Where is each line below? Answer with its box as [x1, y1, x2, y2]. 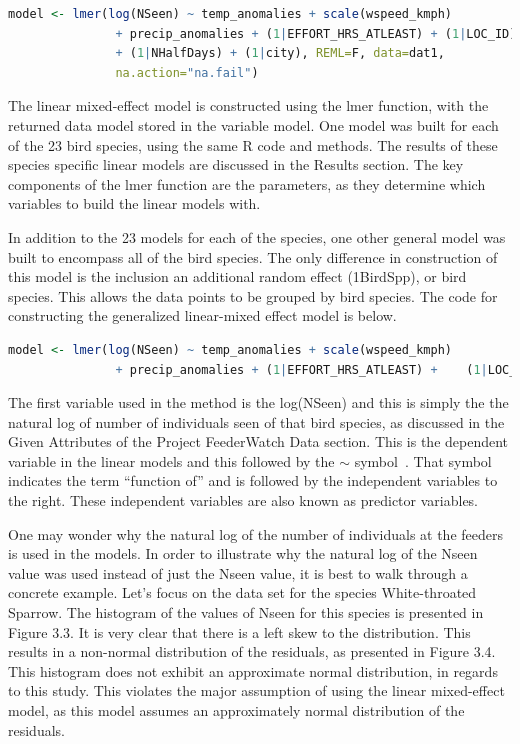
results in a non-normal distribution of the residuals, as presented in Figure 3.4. [8, 641, 496, 662]
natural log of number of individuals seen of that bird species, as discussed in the [8, 411, 505, 432]
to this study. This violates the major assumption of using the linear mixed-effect [8, 680, 505, 701]
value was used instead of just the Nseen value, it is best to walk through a [8, 562, 468, 583]
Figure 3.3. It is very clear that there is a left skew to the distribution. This [8, 621, 471, 642]
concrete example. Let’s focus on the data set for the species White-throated [8, 582, 477, 603]
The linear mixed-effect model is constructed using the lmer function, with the [8, 95, 489, 116]
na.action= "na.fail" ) [115, 65, 259, 80]
